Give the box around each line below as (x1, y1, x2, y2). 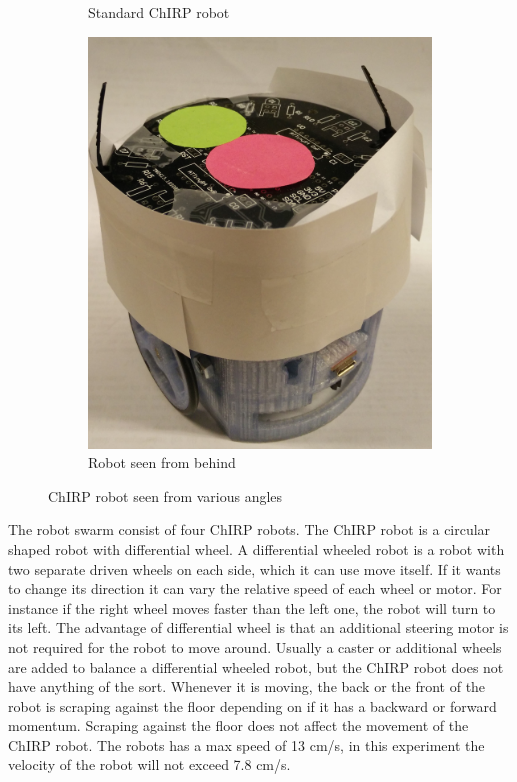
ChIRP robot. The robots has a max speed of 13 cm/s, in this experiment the (8, 734, 485, 755)
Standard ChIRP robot (88, 2, 230, 22)
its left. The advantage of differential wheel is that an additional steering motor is (8, 617, 509, 638)
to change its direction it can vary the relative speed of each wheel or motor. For (8, 578, 502, 599)
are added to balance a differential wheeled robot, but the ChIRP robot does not (8, 656, 504, 677)
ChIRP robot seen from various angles (48, 485, 283, 506)
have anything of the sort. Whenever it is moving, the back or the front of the (8, 676, 486, 697)
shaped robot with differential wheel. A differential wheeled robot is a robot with (8, 538, 505, 559)
